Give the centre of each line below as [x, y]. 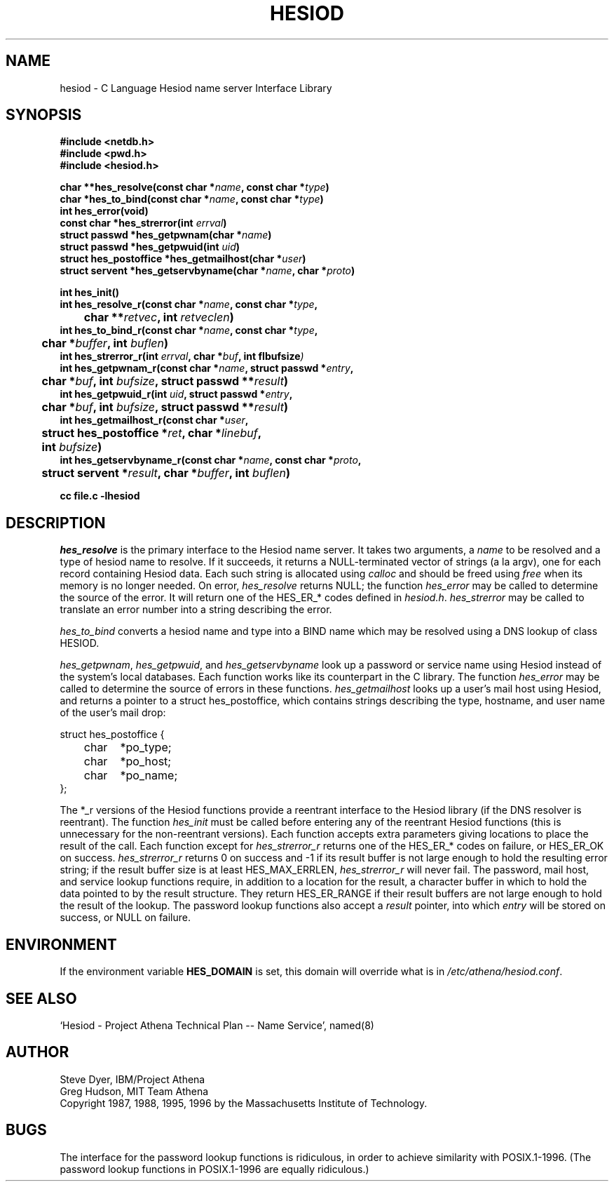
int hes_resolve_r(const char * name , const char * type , [189, 304]
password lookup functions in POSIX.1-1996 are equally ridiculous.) [214, 1169]
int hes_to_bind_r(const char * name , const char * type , [189, 330]
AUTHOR [37, 1052]
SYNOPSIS [44, 115]
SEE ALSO [41, 998]
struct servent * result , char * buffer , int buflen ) [166, 473]
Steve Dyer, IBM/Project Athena [132, 1079]
